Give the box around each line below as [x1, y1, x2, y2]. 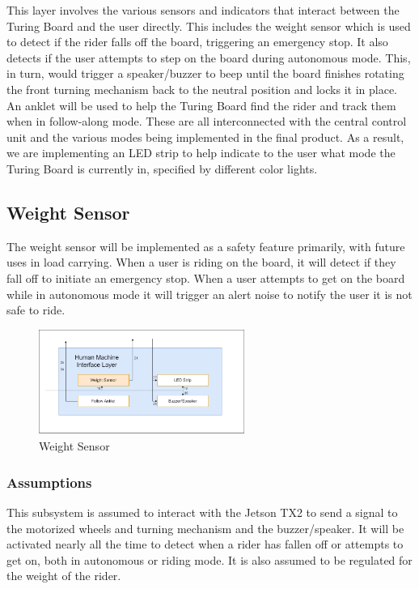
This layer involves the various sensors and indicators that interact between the [6, 2, 400, 18]
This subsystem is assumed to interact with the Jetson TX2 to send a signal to [6, 503, 398, 520]
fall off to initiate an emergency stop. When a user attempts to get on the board [6, 269, 405, 286]
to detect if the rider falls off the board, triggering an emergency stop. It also [6, 33, 388, 50]
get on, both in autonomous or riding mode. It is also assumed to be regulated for [6, 551, 413, 568]
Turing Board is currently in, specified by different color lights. [6, 160, 318, 177]
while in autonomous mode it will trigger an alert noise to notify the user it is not [6, 285, 413, 302]
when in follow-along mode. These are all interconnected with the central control [6, 113, 407, 130]
